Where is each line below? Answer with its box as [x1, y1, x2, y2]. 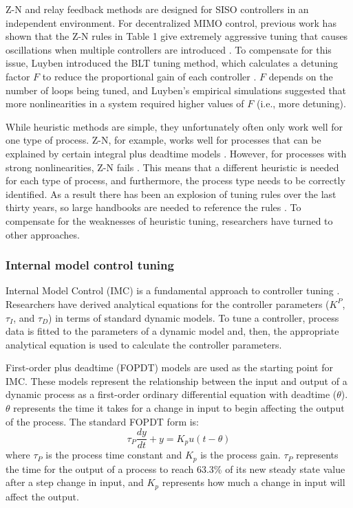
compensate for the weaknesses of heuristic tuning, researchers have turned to [6, 213, 333, 228]
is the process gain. [200, 448, 281, 462]
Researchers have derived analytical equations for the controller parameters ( [6, 296, 330, 311]
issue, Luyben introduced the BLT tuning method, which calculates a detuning [6, 56, 339, 70]
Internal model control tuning [6, 256, 174, 274]
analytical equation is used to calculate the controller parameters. [6, 337, 282, 351]
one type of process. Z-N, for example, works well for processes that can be [6, 133, 321, 147]
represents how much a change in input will [162, 475, 345, 489]
